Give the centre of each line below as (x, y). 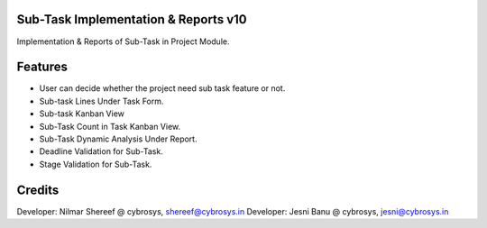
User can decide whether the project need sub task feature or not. (162, 88)
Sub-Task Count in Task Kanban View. (110, 126)
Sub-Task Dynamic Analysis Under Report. (118, 139)
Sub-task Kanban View (82, 114)
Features (42, 67)
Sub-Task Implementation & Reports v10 (132, 19)
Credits (38, 190)
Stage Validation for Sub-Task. (96, 164)
